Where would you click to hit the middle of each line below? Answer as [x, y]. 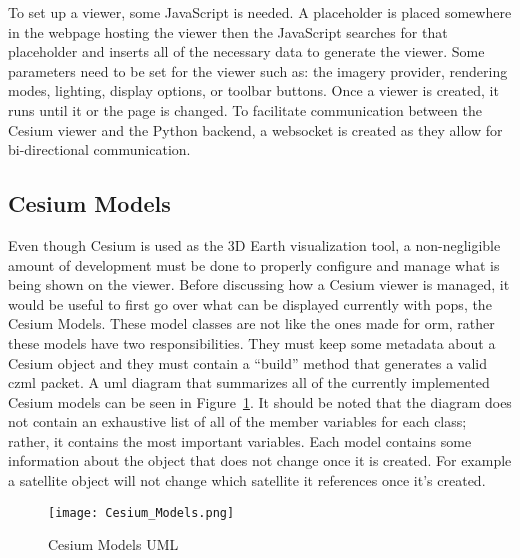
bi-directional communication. [99, 149]
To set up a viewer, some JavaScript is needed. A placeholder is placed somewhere [260, 12]
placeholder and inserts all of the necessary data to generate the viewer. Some [246, 51]
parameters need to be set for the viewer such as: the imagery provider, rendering [258, 70]
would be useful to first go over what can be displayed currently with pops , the [250, 303]
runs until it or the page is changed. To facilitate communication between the [245, 109]
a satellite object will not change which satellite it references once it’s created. [247, 480]
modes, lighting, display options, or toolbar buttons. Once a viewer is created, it [253, 90]
